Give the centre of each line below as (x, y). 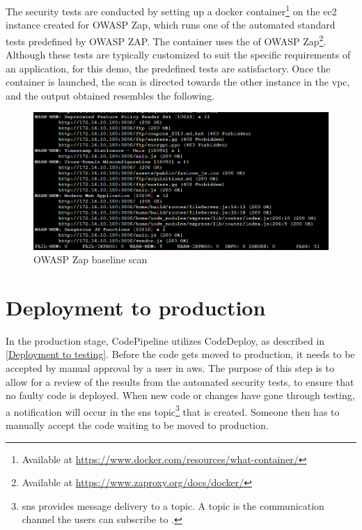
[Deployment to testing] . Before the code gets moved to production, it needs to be (180, 354)
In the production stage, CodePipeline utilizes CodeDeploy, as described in (165, 340)
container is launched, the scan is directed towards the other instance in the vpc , (178, 82)
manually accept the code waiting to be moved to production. (137, 425)
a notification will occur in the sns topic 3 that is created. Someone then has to (173, 410)
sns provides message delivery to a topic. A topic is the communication (173, 505)
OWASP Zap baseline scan (90, 259)
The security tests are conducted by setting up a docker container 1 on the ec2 (171, 10)
